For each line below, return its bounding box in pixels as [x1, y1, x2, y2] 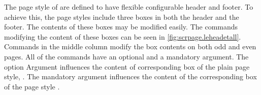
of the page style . [4, 81, 60, 91]
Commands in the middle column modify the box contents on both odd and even [4, 41, 256, 52]
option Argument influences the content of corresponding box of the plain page [4, 61, 250, 72]
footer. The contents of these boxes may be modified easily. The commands [4, 21, 238, 32]
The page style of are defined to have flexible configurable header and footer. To [4, 2, 253, 12]
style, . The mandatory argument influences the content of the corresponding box [4, 71, 257, 82]
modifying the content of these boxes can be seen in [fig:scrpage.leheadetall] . [4, 31, 241, 42]
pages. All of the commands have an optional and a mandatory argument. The [4, 51, 249, 61]
